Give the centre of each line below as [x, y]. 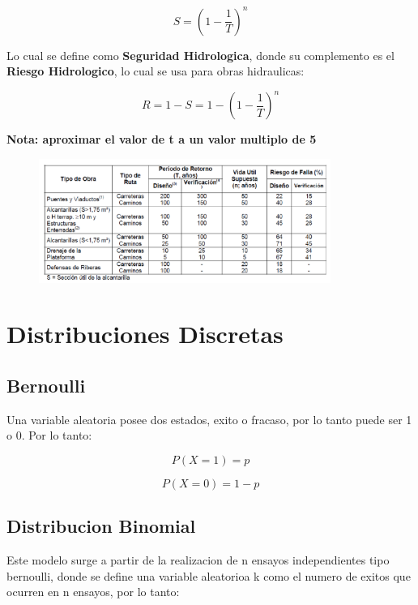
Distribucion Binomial [101, 526]
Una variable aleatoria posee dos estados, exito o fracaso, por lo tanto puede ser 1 [209, 419]
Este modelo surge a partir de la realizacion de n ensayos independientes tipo [198, 560]
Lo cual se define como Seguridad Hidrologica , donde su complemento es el [200, 55]
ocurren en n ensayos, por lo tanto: [93, 592]
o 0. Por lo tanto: [49, 435]
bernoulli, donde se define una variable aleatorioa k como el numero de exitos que [209, 575]
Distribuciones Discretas [145, 334]
